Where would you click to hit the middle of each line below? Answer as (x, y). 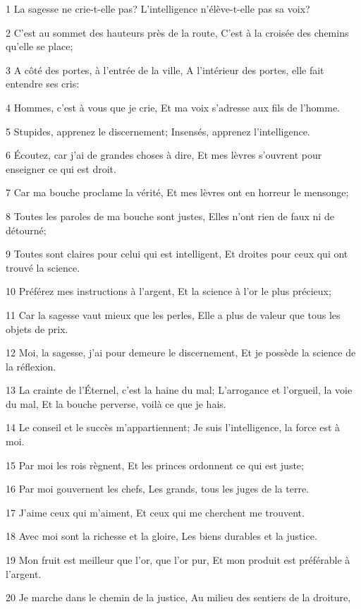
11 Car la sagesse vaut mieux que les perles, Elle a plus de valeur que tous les (173, 314)
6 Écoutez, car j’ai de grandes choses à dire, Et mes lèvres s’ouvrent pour (164, 155)
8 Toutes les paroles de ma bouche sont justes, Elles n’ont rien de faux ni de (170, 216)
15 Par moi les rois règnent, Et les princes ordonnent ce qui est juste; (155, 465)
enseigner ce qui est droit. (61, 168)
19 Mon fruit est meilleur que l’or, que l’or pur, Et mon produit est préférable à (178, 560)
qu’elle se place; (39, 46)
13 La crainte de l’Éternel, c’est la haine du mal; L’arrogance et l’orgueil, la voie (179, 390)
